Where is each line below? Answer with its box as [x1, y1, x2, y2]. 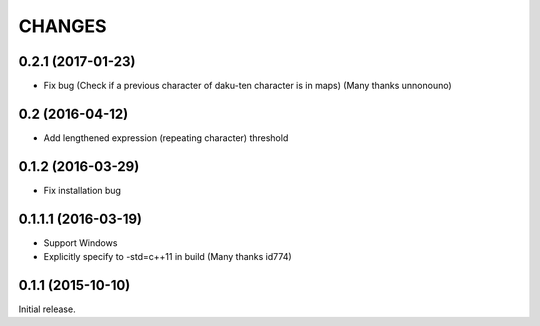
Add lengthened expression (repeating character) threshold [43, 131, 289, 144]
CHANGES [18, 15, 107, 37]
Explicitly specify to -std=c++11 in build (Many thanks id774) [43, 251, 292, 263]
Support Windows [43, 236, 118, 249]
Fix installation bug [43, 184, 122, 196]
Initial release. [18, 303, 76, 315]
